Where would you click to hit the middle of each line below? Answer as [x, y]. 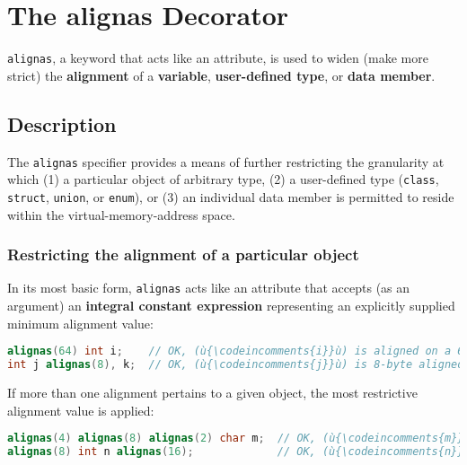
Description [62, 123]
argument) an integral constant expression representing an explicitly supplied [231, 306]
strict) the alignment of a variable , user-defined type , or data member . [221, 75]
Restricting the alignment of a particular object [183, 254]
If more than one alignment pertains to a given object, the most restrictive [212, 392]
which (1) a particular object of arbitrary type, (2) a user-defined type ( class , [223, 179]
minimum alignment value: [80, 323]
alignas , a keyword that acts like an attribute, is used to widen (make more [218, 58]
